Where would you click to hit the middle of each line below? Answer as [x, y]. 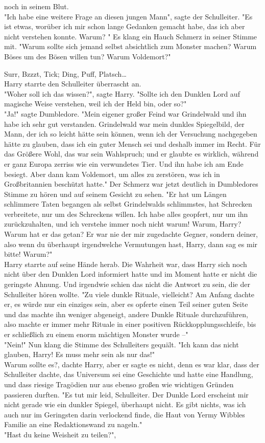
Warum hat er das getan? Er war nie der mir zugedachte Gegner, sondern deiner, [131, 234]
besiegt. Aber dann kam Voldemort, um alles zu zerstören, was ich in [112, 174]
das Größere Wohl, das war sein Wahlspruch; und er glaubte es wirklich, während [131, 154]
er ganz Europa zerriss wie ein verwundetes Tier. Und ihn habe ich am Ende [124, 163]
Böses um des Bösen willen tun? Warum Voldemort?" [88, 56]
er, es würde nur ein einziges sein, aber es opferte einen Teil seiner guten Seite [126, 304]
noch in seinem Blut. [37, 6]
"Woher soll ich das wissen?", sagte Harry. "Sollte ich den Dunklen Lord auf [122, 93]
